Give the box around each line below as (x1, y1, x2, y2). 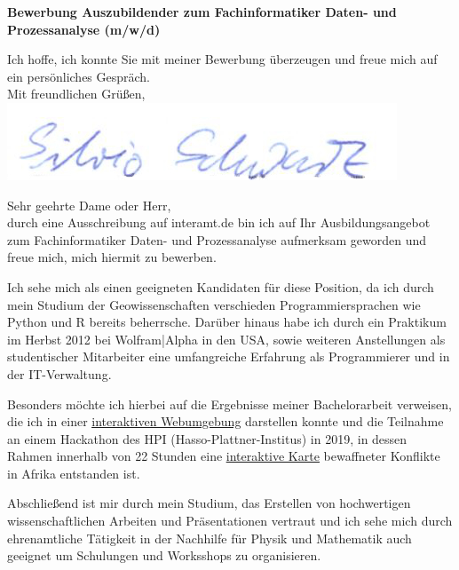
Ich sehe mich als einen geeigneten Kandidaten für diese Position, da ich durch (7, 277, 434, 296)
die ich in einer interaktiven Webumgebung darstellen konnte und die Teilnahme (7, 412, 444, 431)
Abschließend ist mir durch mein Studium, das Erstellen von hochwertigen (7, 494, 411, 512)
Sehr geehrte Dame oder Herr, (7, 195, 171, 214)
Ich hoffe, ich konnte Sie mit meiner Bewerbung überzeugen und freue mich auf (7, 50, 438, 68)
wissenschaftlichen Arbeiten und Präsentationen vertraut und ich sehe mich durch (7, 511, 453, 530)
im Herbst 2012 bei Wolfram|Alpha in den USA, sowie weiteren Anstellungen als (7, 329, 446, 348)
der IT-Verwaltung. (7, 364, 112, 383)
